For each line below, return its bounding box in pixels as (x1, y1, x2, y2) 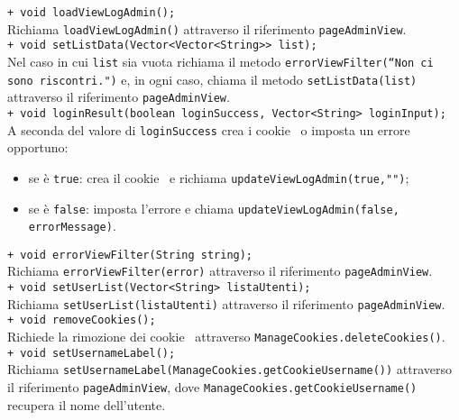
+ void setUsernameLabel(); (7, 346, 176, 360)
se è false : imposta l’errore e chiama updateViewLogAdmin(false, (28, 198, 399, 217)
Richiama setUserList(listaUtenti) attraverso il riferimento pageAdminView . (7, 294, 445, 313)
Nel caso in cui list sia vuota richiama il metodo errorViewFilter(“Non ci (7, 51, 434, 70)
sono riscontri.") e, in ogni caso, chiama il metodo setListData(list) (7, 69, 418, 88)
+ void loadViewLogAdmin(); (7, 6, 176, 19)
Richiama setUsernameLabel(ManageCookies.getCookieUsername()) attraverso (7, 360, 453, 379)
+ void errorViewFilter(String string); (7, 248, 253, 261)
